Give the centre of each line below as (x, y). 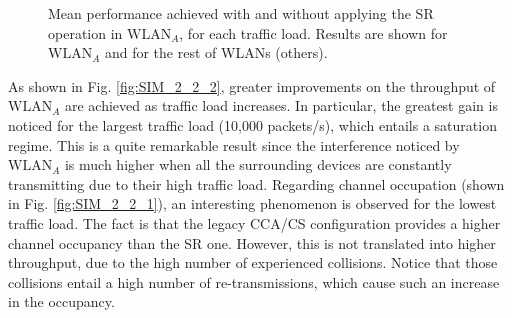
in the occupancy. (61, 301)
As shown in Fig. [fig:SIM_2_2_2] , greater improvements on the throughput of (252, 85)
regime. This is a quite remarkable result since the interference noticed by (234, 144)
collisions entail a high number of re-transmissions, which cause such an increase (254, 281)
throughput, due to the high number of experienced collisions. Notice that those (253, 262)
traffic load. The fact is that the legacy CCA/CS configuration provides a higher (254, 222)
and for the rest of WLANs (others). (216, 52)
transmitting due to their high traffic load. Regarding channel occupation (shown (256, 183)
